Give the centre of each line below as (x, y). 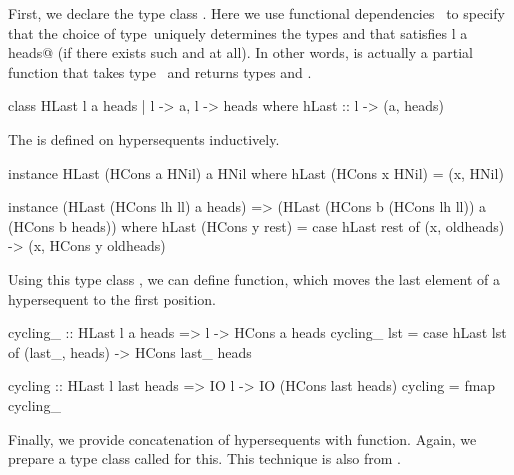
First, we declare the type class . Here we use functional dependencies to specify (256, 13)
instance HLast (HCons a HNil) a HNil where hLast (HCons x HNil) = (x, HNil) (256, 172)
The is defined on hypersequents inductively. (144, 138)
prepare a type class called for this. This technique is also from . (204, 458)
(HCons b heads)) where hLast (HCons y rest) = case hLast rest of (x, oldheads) (256, 225)
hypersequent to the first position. (112, 298)
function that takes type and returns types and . (160, 71)
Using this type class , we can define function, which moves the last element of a (254, 278)
